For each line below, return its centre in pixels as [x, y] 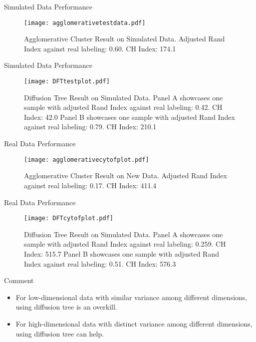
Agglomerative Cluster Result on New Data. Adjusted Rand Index [126, 175]
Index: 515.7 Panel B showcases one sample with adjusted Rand [122, 253]
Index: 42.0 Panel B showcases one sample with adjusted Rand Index [129, 117]
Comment [19, 280]
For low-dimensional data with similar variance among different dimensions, [131, 297]
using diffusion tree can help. [60, 333]
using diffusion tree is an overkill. [66, 307]
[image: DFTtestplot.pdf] [67, 82]
